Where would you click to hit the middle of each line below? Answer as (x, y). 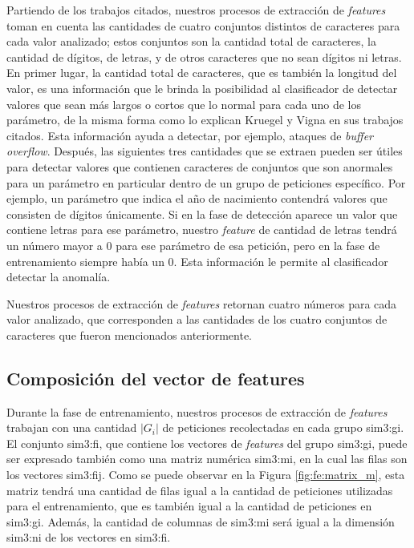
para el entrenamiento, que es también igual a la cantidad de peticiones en (189, 506)
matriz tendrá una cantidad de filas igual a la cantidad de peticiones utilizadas (200, 490)
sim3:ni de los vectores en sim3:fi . (89, 537)
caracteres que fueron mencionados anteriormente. (129, 334)
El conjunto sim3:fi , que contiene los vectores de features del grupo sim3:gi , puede (207, 443)
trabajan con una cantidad (72, 427)
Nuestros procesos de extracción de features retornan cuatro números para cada (202, 303)
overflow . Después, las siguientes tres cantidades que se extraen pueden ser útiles (205, 151)
